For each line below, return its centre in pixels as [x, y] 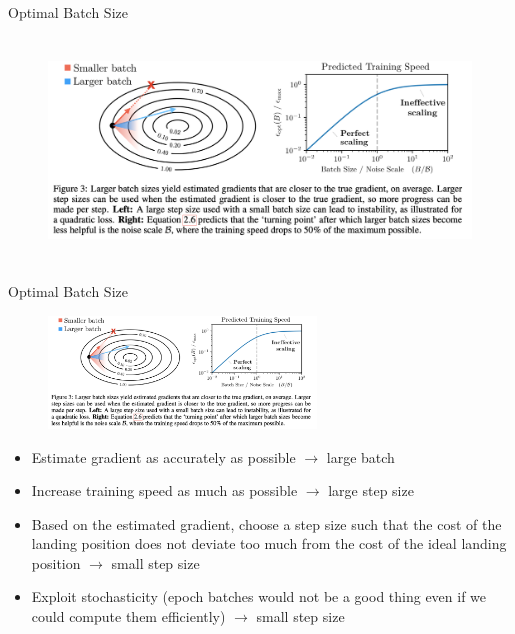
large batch [360, 456]
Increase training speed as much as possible [164, 490]
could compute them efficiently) [128, 616]
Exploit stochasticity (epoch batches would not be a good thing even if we [259, 596]
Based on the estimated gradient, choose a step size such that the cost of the [266, 523]
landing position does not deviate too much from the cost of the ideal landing [269, 543]
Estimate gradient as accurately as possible [163, 456]
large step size [371, 490]
